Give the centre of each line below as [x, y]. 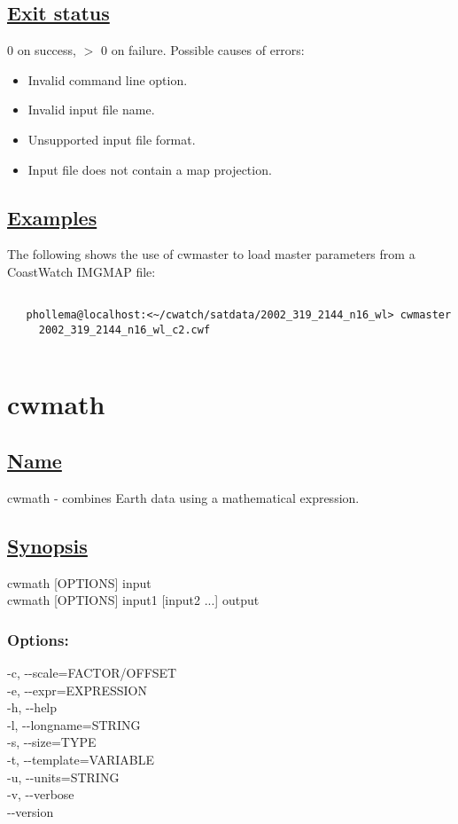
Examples [52, 217]
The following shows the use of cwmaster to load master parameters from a [211, 254]
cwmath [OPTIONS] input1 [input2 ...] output [133, 600]
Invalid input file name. [91, 110]
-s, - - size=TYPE [52, 742]
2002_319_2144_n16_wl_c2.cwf [124, 330]
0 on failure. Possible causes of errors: [202, 50]
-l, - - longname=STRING [74, 724]
